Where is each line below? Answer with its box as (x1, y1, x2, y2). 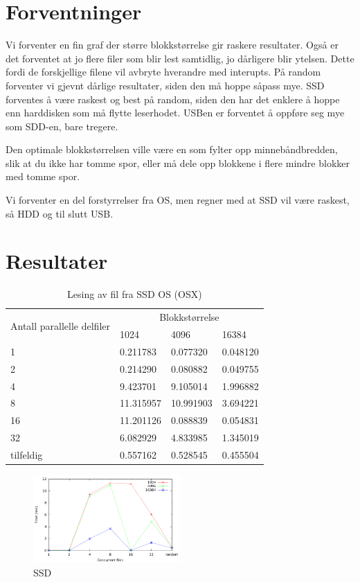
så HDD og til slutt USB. (6, 206, 114, 220)
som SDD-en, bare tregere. (6, 118, 118, 133)
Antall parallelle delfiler (10, 318, 110, 333)
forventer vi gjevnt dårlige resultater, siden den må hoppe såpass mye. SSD (6, 78, 325, 92)
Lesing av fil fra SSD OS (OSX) (67, 287, 202, 301)
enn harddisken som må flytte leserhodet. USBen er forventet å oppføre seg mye (6, 105, 345, 120)
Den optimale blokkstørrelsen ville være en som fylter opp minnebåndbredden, (6, 142, 338, 157)
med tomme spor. (6, 169, 80, 184)
